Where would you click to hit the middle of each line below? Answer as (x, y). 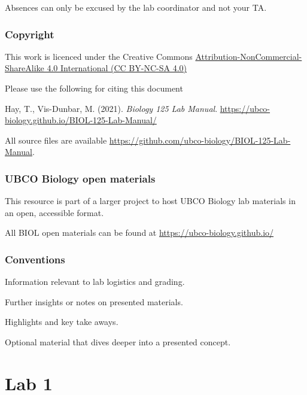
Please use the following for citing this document (94, 88)
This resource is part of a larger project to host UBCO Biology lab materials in (150, 201)
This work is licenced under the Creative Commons (99, 56)
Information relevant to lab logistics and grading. (95, 282)
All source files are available (56, 140)
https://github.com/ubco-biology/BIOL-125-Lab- (200, 140)
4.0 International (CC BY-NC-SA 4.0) (117, 68)
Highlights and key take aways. (62, 322)
